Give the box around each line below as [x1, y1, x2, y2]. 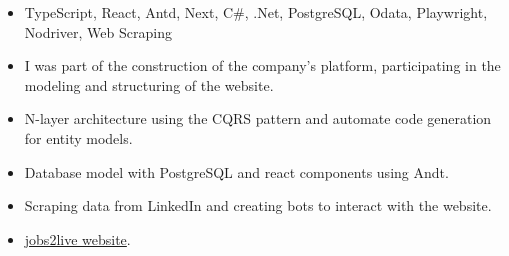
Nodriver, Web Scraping [24, 21, 172, 42]
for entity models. [24, 127, 133, 148]
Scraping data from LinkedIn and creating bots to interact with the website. [24, 195, 492, 216]
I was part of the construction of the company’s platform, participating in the [24, 55, 501, 76]
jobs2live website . [24, 228, 131, 249]
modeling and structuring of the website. [24, 74, 274, 95]
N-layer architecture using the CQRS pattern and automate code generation [24, 108, 492, 129]
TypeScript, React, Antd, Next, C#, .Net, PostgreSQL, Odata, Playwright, [24, 2, 488, 22]
